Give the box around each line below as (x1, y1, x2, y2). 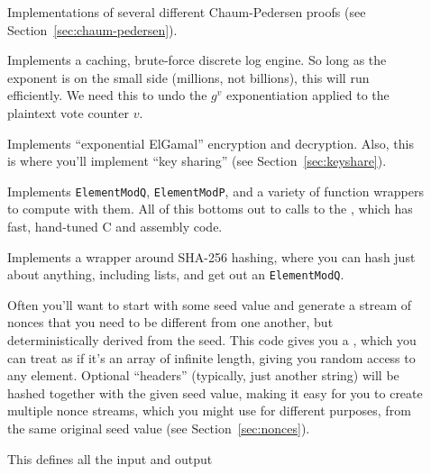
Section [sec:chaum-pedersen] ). (7, 20, 178, 39)
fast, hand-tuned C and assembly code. (7, 217, 223, 235)
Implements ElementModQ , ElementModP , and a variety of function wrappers (7, 181, 424, 200)
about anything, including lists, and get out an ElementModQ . (7, 265, 344, 284)
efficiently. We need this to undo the (7, 86, 207, 105)
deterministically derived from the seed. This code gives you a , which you (7, 331, 417, 350)
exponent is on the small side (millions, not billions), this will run (7, 68, 370, 87)
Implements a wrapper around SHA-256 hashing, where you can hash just (7, 247, 416, 266)
